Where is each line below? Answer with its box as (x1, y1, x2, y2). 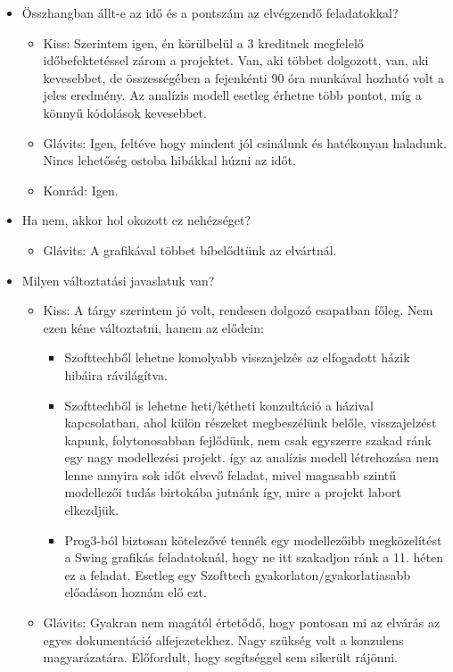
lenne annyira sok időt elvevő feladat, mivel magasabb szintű (64, 465, 397, 484)
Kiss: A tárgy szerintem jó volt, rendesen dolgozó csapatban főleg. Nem (43, 301, 433, 319)
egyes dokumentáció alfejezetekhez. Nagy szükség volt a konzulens (43, 630, 404, 649)
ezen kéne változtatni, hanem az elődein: (43, 318, 264, 336)
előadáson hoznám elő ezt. (64, 583, 207, 601)
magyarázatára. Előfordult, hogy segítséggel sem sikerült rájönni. (43, 648, 398, 667)
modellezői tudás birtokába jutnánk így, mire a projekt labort (64, 483, 401, 502)
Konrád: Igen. (43, 180, 119, 199)
